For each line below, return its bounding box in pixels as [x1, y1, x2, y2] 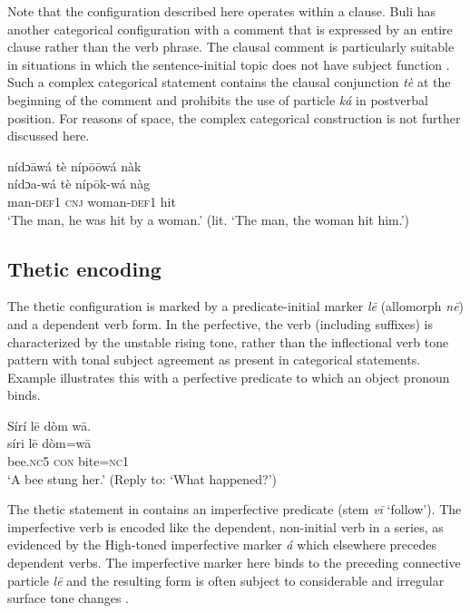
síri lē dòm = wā [7, 433, 92, 452]
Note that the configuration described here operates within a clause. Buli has [7, 2, 436, 20]
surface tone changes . [7, 589, 129, 608]
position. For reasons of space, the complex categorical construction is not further [7, 108, 461, 127]
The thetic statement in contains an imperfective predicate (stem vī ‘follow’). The [7, 500, 462, 519]
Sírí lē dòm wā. [7, 415, 92, 434]
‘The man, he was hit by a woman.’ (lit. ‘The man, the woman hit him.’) [7, 209, 410, 229]
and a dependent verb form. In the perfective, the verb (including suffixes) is [7, 314, 434, 333]
